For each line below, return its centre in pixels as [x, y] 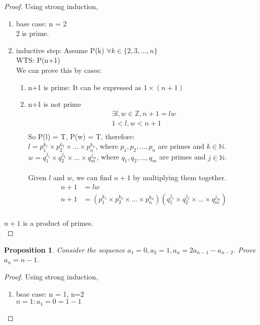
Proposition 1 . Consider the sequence [65, 249]
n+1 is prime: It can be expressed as [85, 87]
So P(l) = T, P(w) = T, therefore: [81, 136]
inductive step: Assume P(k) [60, 50]
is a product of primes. [58, 222]
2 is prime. [32, 33]
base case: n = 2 [41, 23]
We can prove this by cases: [59, 70]
